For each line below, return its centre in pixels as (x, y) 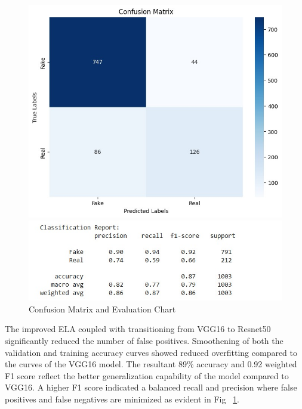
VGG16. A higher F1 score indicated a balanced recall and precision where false (151, 387)
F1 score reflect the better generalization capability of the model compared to (147, 375)
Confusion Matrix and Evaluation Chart (102, 309)
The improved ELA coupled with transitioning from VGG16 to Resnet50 (138, 329)
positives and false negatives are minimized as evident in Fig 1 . (122, 399)
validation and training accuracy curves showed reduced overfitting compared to (151, 352)
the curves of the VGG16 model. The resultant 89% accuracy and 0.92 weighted (151, 364)
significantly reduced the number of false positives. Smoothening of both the (144, 340)
